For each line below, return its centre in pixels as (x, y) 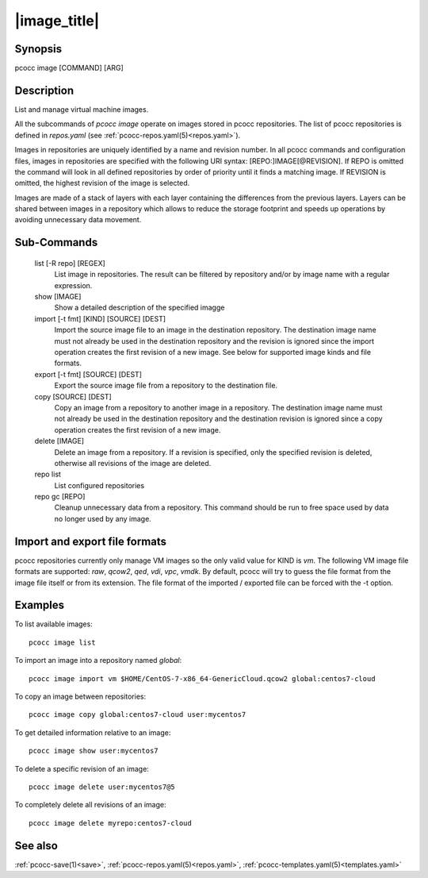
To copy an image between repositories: (80, 697)
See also (36, 845)
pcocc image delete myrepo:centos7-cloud (110, 823)
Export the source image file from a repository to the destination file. (166, 386)
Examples (40, 605)
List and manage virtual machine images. (82, 109)
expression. (73, 285)
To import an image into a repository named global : (98, 660)
